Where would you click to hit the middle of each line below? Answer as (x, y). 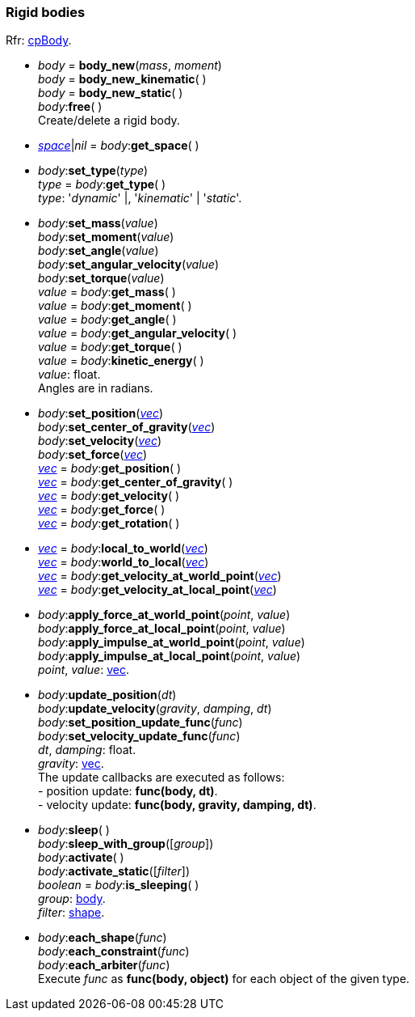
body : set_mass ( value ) (98, 223)
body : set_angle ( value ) (99, 251)
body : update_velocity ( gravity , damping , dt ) (155, 709)
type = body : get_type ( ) (102, 184)
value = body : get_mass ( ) (107, 292)
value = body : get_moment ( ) (115, 306)
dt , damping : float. (87, 750)
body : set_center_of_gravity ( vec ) (127, 427)
